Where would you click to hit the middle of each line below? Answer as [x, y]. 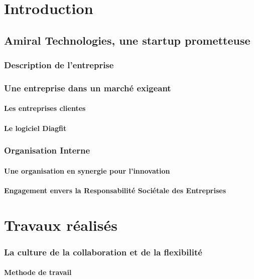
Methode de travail [38, 272]
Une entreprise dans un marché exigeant [88, 88]
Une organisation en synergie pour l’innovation [87, 170]
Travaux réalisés [61, 225]
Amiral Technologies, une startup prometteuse [127, 40]
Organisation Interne [47, 150]
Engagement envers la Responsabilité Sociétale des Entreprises [115, 190]
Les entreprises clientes [45, 108]
